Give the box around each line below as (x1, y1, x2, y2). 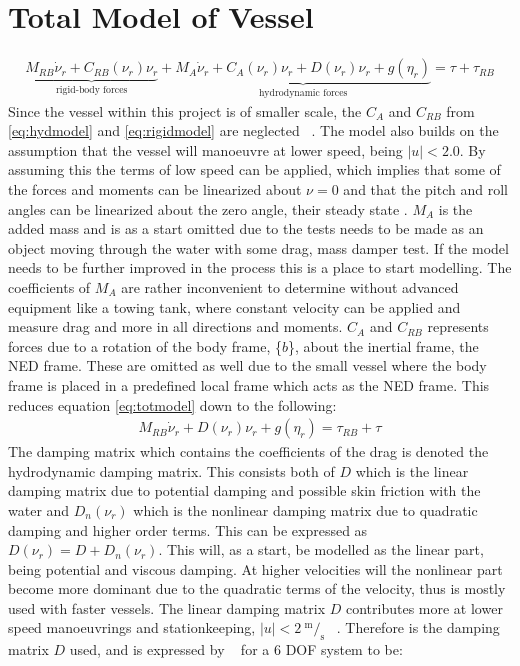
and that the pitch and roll (343, 178, 508, 199)
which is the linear (355, 460, 469, 481)
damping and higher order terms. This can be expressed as (8, 519, 368, 540)
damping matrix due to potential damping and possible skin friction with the (8, 480, 481, 501)
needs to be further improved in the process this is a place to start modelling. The (8, 257, 512, 278)
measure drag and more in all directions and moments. (8, 316, 343, 337)
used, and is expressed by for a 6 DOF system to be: (69, 639, 403, 660)
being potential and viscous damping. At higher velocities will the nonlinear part (8, 558, 503, 579)
